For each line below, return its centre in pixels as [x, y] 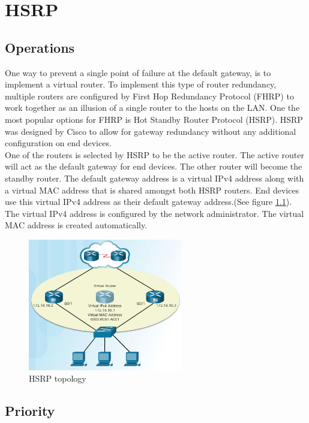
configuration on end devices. [58, 143]
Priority [30, 411]
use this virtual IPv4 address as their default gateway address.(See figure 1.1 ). [148, 202]
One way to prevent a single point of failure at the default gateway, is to [138, 72]
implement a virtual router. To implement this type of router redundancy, [141, 84]
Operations [40, 47]
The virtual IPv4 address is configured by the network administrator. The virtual [154, 213]
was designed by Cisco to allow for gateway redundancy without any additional [151, 131]
